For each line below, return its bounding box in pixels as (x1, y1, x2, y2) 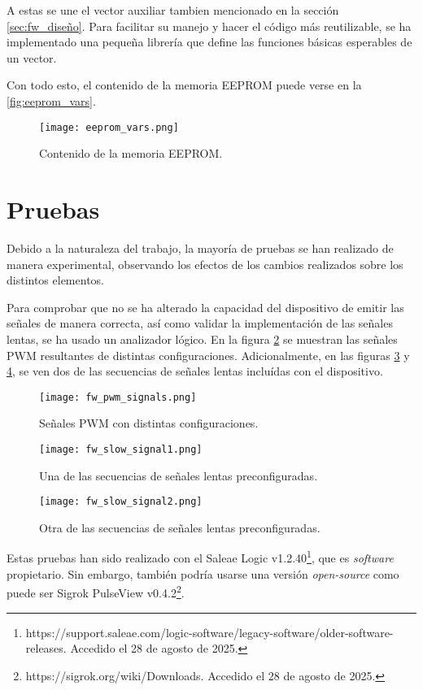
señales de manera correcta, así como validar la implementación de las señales (7, 315, 393, 332)
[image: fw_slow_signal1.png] (39, 443, 203, 455)
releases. (25, 640, 67, 657)
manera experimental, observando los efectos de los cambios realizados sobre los (7, 255, 403, 272)
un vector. (7, 49, 57, 66)
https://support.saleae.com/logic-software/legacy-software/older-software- (25, 623, 394, 640)
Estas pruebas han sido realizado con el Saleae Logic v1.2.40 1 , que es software (7, 547, 394, 566)
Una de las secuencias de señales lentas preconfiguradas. (39, 467, 318, 484)
